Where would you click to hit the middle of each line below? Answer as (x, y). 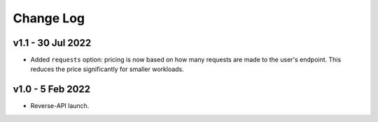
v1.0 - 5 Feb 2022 (52, 90)
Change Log (49, 18)
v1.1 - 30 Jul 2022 (52, 43)
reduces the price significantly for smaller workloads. (107, 69)
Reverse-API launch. (60, 106)
